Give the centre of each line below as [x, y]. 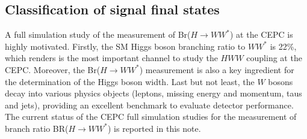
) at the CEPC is [262, 34]
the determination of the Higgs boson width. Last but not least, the [130, 81]
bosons [281, 81]
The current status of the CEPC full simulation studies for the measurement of [151, 117]
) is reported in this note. [154, 128]
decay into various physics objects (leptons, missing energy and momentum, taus [153, 93]
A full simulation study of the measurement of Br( [98, 34]
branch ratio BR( [37, 128]
